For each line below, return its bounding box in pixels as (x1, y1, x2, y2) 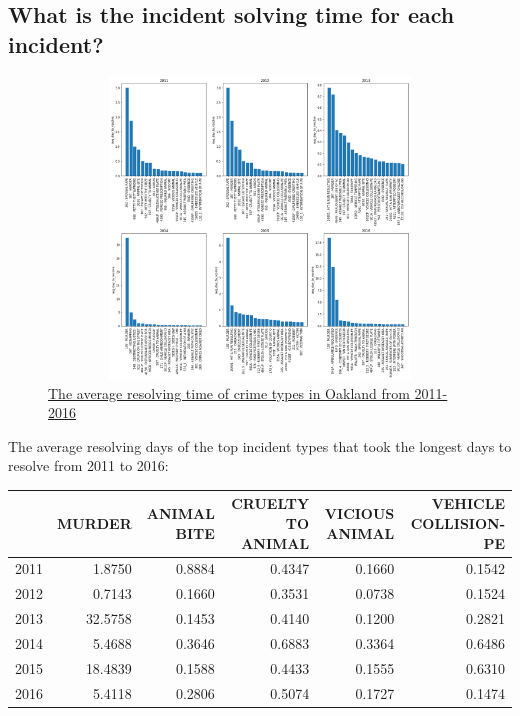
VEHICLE (431, 493, 505, 514)
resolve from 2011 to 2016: (8, 455, 169, 476)
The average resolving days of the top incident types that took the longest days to (8, 435, 512, 456)
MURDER (57, 513, 132, 534)
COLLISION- (410, 513, 505, 534)
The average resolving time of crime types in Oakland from (48, 382, 410, 403)
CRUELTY (231, 493, 310, 514)
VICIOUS (324, 503, 395, 524)
